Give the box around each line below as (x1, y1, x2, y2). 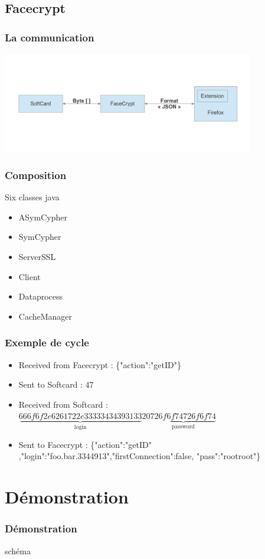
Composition (5, 167, 67, 182)
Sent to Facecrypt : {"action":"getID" (18, 438, 152, 450)
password (171, 424, 195, 430)
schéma (5, 544, 31, 557)
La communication (5, 30, 94, 44)
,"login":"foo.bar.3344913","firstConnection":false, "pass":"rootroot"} (18, 450, 261, 462)
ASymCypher (18, 210, 67, 223)
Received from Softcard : (18, 398, 108, 410)
